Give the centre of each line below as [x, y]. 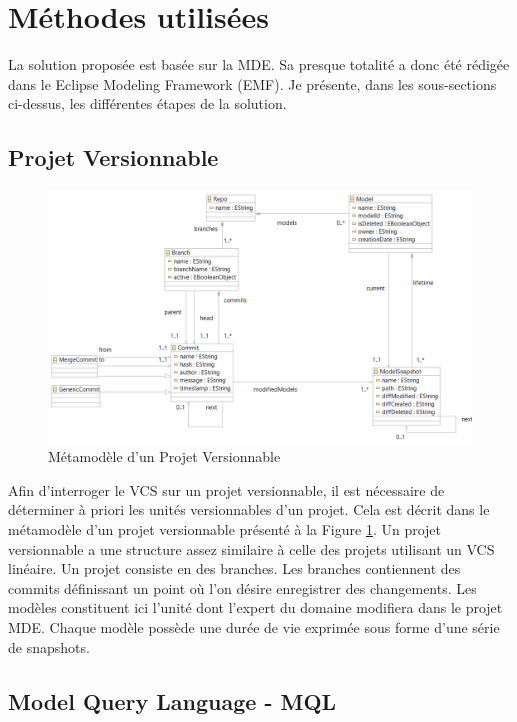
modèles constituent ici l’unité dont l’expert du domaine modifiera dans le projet [255, 607]
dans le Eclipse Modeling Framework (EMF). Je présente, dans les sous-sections [252, 83]
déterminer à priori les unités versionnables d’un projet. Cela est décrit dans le [249, 509]
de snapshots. [49, 646]
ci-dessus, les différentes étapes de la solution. [147, 103]
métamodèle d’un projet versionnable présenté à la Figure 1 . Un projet [225, 529]
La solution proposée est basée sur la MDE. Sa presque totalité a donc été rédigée [259, 64]
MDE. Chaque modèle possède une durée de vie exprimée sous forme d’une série [254, 627]
